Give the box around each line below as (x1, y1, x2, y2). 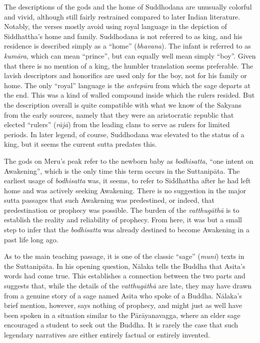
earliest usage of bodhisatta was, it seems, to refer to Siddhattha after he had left (4, 175, 251, 186)
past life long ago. (4, 234, 58, 244)
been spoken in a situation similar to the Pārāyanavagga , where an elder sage (4, 309, 240, 320)
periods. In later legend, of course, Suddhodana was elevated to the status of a (4, 129, 244, 139)
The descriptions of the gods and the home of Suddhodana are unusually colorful (4, 2, 252, 12)
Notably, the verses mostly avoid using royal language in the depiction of (4, 21, 227, 32)
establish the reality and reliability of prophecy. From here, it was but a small (4, 214, 242, 225)
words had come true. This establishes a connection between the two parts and (4, 270, 245, 281)
